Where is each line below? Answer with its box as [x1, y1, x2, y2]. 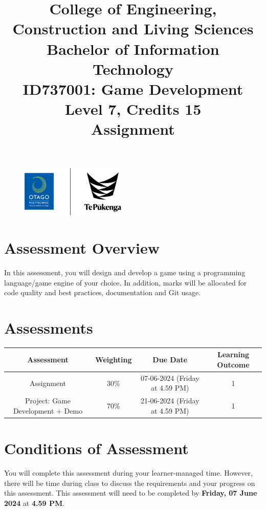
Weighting [95, 354, 132, 365]
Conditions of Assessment [4, 438, 189, 459]
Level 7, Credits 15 [64, 98, 202, 119]
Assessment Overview [4, 237, 160, 258]
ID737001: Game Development [23, 78, 243, 99]
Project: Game [25, 395, 71, 406]
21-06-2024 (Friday [140, 395, 199, 406]
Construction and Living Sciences [12, 18, 254, 39]
